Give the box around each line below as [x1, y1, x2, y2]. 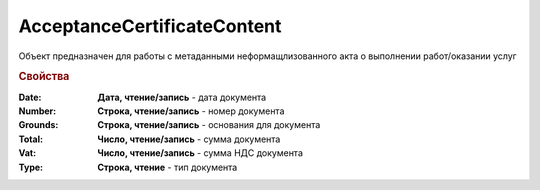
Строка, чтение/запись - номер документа [97, 105, 285, 117]
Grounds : [18, 119, 59, 131]
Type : [18, 161, 44, 173]
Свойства [18, 70, 70, 84]
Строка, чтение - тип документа [97, 161, 238, 173]
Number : [18, 105, 57, 117]
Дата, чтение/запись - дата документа [97, 91, 267, 103]
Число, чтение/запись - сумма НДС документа [97, 147, 304, 159]
